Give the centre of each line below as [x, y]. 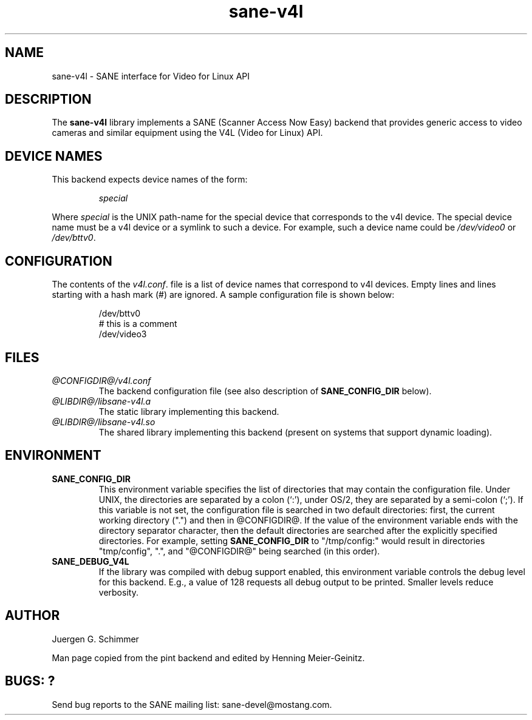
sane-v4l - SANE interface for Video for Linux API [151, 76]
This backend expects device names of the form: [150, 180]
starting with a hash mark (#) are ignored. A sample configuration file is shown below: [223, 295]
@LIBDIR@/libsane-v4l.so [104, 422]
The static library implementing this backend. [189, 411]
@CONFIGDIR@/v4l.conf [101, 380]
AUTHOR [32, 616]
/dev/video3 [123, 334]
